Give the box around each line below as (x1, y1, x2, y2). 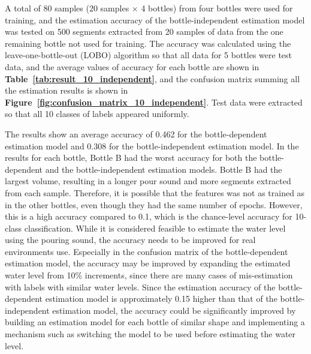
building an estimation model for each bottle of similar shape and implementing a (5, 316, 305, 328)
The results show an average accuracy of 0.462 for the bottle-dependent (5, 127, 267, 140)
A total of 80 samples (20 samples (5, 2, 129, 14)
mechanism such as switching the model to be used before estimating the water (5, 328, 296, 340)
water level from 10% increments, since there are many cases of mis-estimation (5, 269, 293, 281)
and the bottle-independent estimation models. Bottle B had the (45, 163, 282, 175)
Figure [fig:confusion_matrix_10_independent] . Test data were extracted (5, 95, 303, 108)
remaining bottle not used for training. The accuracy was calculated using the (5, 37, 291, 49)
